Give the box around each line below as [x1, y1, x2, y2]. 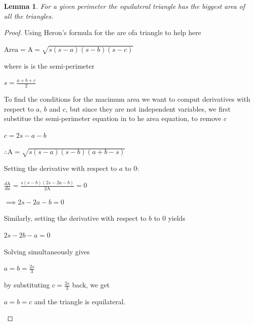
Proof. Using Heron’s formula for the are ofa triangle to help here [4, 27, 201, 38]
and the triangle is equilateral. [34, 296, 126, 306]
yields [168, 213, 185, 223]
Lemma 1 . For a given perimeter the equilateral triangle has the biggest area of [4, 1, 245, 11]
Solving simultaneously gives [4, 246, 90, 256]
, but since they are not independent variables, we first [66, 103, 231, 114]
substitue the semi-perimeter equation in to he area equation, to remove [4, 113, 221, 123]
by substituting [4, 280, 50, 290]
